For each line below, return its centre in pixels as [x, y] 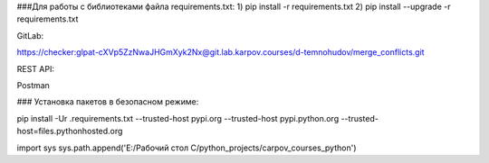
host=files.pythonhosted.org [70, 131]
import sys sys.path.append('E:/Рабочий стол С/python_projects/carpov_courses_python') [187, 148]
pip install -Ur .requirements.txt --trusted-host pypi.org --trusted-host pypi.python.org [178, 118]
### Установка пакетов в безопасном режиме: [108, 102]
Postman [33, 85]
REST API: [35, 68]
